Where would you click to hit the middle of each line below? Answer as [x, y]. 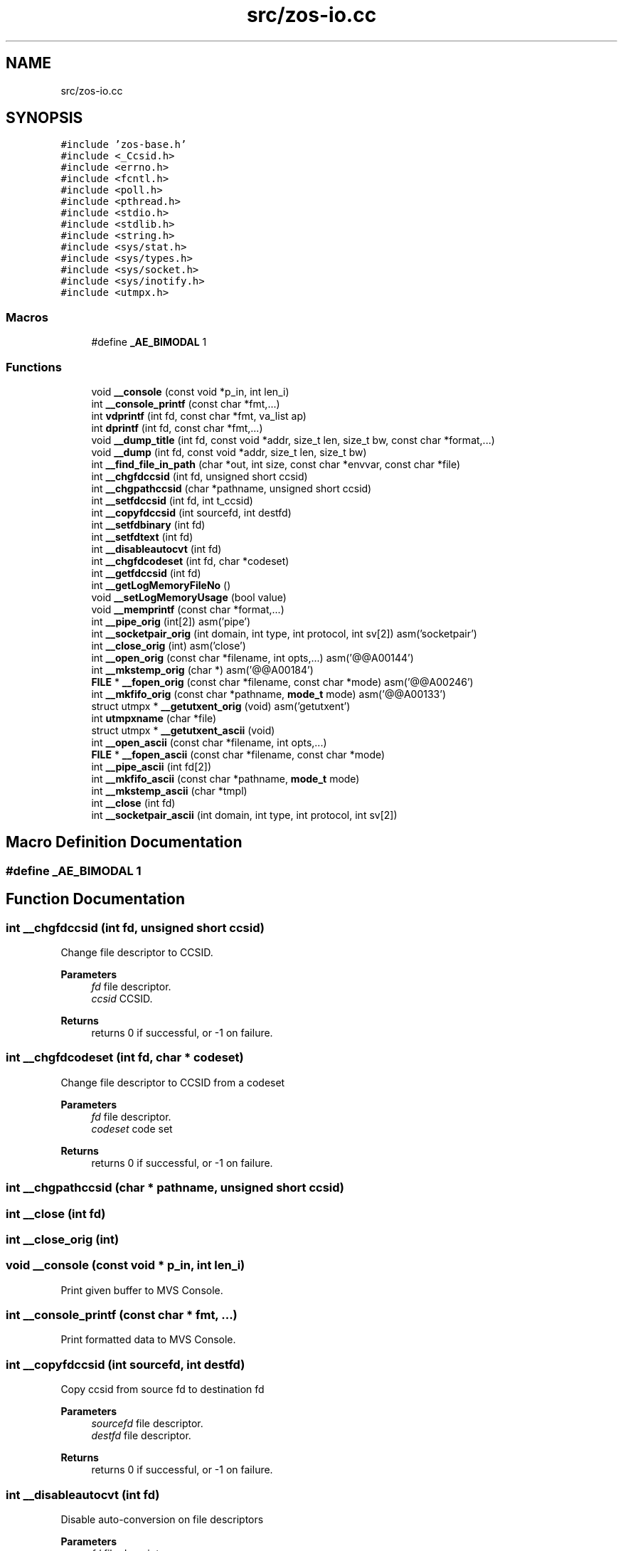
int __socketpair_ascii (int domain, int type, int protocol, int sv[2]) [244, 815]
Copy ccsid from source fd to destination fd [163, 1389]
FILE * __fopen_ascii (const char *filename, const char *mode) [238, 754]
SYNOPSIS [44, 118]
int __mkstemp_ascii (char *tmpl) [169, 790]
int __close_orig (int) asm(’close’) [169, 645]
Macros [27, 317]
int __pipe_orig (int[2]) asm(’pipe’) [171, 621]
